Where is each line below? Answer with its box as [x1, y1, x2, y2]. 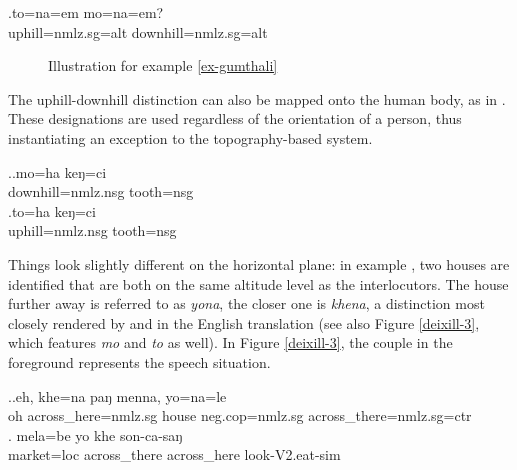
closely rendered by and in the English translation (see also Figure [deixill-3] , [8, 312, 480, 333]
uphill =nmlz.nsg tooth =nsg [8, 220, 177, 241]
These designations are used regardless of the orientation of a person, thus [8, 108, 462, 129]
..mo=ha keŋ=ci [8, 161, 107, 182]
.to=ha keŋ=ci [8, 200, 96, 221]
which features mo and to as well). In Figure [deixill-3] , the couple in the [8, 332, 453, 353]
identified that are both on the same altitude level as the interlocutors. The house [8, 273, 509, 294]
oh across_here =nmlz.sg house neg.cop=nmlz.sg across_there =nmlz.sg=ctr [8, 405, 472, 426]
